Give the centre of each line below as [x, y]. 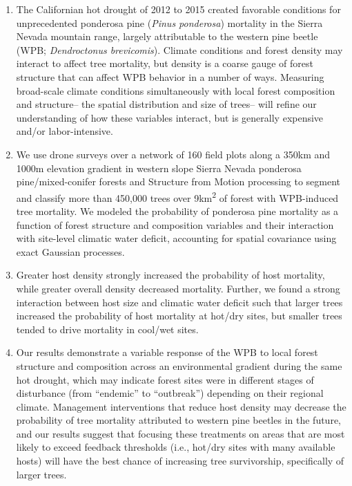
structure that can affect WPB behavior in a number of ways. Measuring [170, 76]
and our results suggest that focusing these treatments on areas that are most [180, 433]
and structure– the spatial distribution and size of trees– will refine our [166, 104]
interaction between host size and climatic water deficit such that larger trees [179, 302]
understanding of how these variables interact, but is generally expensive [170, 117]
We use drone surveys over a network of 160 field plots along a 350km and [173, 154]
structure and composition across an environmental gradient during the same [179, 365]
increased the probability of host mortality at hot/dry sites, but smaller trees [179, 316]
